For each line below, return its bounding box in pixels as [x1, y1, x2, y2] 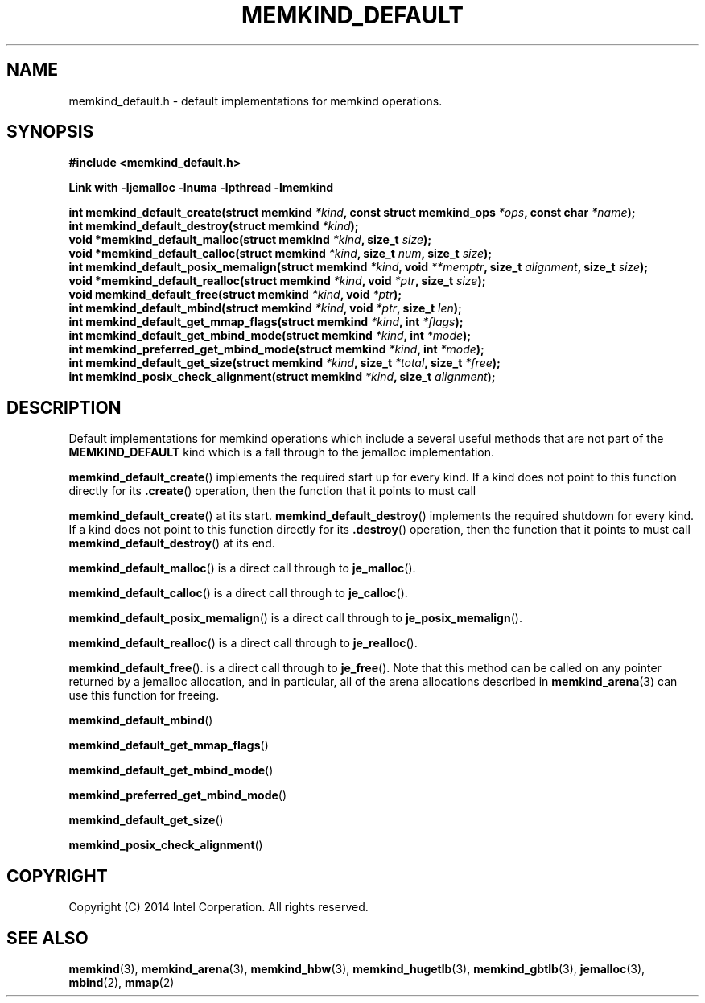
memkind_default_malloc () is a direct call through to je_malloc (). [68, 561, 416, 576]
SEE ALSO [6, 927, 89, 948]
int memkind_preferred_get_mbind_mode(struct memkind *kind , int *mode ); [68, 342, 484, 357]
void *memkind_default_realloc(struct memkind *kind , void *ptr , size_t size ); [68, 274, 486, 288]
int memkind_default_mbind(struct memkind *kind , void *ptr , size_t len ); [68, 301, 462, 316]
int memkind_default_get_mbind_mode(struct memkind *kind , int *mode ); [68, 328, 472, 343]
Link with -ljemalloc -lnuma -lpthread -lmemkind [68, 180, 334, 195]
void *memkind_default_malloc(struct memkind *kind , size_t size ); [68, 233, 432, 247]
